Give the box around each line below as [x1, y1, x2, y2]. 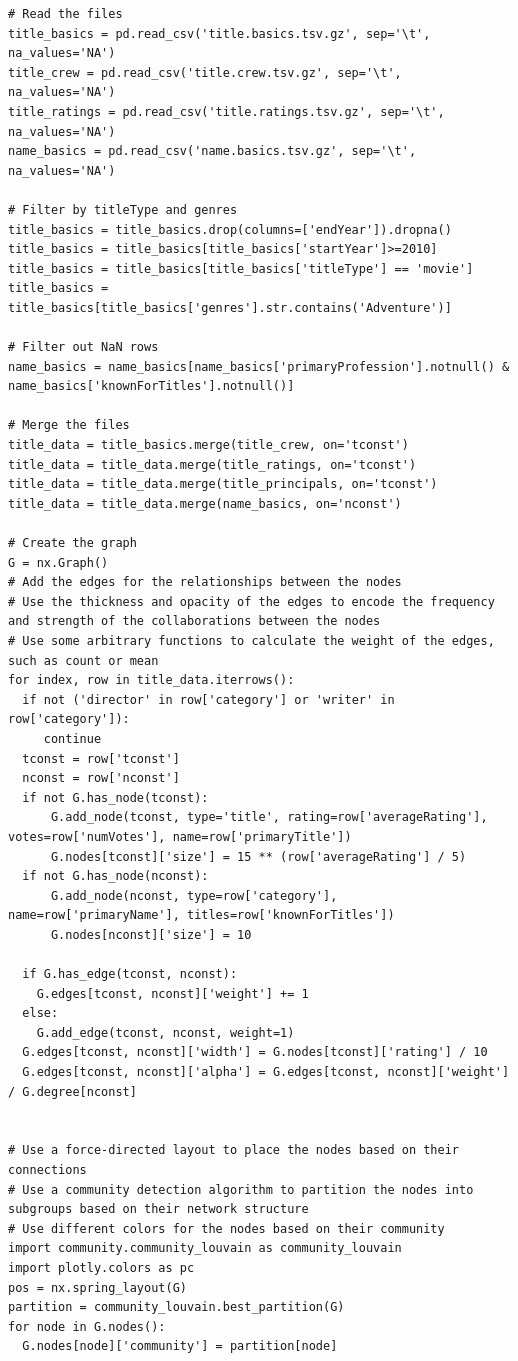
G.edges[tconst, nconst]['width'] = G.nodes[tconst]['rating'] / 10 [22, 1045, 488, 1060]
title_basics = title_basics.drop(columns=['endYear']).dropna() [8, 222, 452, 237]
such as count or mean [8, 653, 159, 668]
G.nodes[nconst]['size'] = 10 [50, 927, 252, 942]
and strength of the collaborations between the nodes [8, 614, 381, 629]
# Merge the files [8, 418, 130, 433]
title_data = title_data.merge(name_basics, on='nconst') [8, 496, 402, 511]
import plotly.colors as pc [8, 1261, 195, 1275]
